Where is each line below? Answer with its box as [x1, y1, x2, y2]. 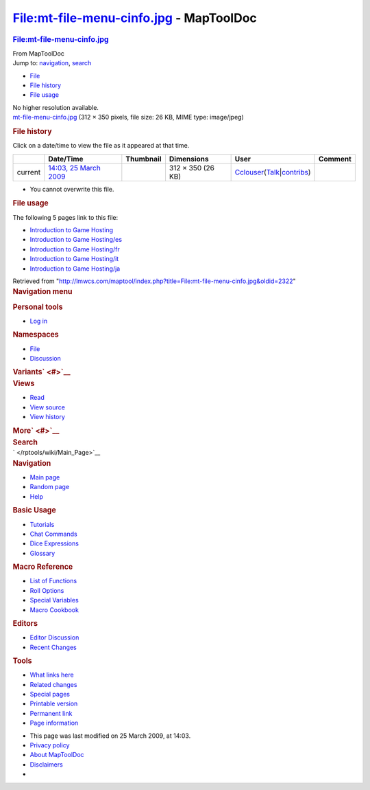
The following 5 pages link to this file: [12, 213, 119, 221]
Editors [12, 618, 38, 628]
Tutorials [29, 520, 55, 528]
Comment [319, 154, 352, 163]
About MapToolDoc [29, 751, 85, 759]
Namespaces [12, 330, 59, 339]
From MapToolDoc [12, 49, 65, 58]
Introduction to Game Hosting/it [29, 255, 119, 263]
